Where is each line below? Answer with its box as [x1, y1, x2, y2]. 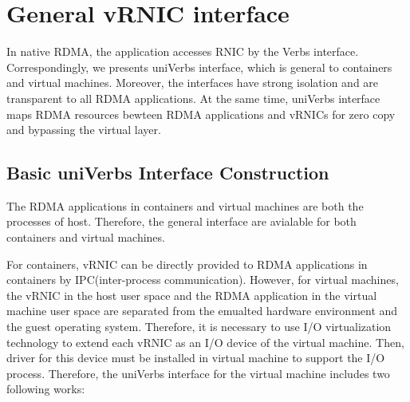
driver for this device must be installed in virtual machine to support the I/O [6, 349, 385, 366]
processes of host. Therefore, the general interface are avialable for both [6, 213, 357, 230]
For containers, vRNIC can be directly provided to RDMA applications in [6, 255, 368, 272]
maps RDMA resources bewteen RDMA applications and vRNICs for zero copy [6, 105, 396, 122]
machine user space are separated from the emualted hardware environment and [6, 302, 398, 319]
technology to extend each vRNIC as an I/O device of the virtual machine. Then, [6, 333, 404, 350]
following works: [6, 380, 85, 397]
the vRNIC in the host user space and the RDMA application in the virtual [6, 286, 377, 303]
